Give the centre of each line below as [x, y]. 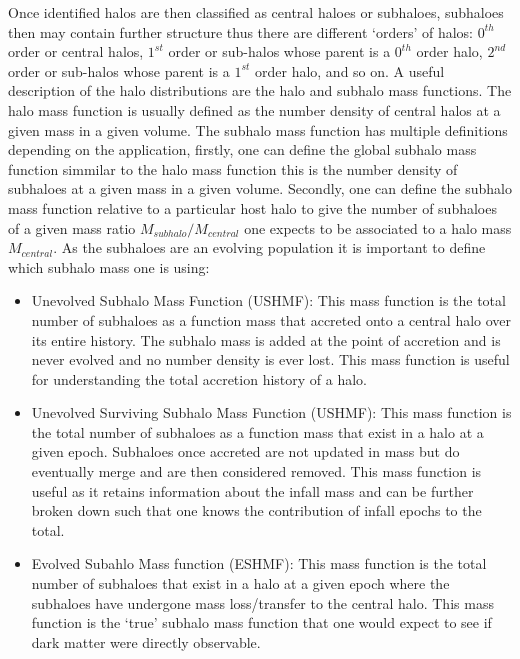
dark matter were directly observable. [146, 641]
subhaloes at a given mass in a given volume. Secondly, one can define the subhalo [260, 188]
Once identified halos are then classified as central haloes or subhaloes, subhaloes [256, 12]
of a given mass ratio [72, 227]
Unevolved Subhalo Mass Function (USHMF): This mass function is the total [268, 300]
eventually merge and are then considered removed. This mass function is [256, 471]
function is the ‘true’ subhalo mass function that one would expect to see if [261, 622]
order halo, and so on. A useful [350, 70]
